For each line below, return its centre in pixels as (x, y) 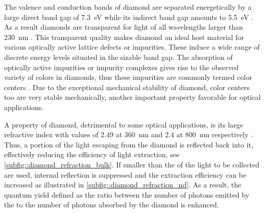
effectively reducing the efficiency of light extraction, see (92, 154)
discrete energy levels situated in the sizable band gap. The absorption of (118, 57)
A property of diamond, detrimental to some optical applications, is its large (124, 124)
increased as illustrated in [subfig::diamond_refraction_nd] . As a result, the (123, 185)
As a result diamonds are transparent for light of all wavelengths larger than (124, 27)
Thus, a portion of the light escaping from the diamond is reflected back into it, (129, 144)
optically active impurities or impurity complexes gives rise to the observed (122, 67)
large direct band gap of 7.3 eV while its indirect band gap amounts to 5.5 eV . (129, 17)
